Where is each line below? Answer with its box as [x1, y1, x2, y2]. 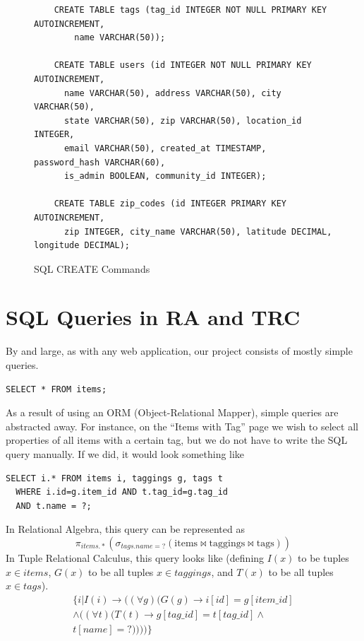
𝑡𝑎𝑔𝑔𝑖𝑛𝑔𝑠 [174, 568, 212, 578]
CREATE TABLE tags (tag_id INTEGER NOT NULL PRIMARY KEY [54, 5, 327, 15]
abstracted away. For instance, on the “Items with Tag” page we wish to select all [6, 418, 358, 433]
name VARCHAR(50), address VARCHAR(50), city [63, 88, 281, 98]
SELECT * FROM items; [6, 384, 107, 394]
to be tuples [298, 550, 349, 565]
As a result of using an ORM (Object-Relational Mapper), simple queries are [6, 405, 339, 420]
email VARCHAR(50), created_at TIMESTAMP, [63, 143, 267, 153]
